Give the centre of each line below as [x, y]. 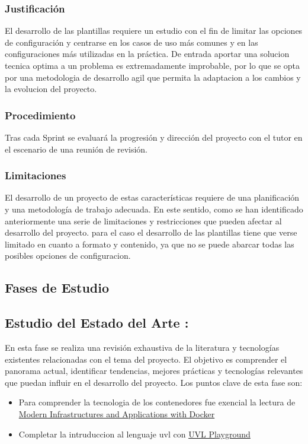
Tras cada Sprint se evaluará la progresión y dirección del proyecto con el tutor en [154, 137]
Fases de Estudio [57, 288]
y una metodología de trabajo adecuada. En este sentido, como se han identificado [154, 209]
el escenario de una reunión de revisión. [76, 149]
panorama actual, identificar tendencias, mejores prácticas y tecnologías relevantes [154, 371]
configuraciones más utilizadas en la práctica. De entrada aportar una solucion [147, 54]
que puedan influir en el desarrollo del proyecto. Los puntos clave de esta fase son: [154, 382]
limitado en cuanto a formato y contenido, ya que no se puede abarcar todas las [150, 244]
